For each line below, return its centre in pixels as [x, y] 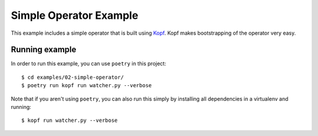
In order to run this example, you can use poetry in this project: [89, 64]
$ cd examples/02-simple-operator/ [73, 77]
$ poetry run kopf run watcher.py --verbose [87, 86]
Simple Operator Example [74, 15]
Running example [44, 50]
